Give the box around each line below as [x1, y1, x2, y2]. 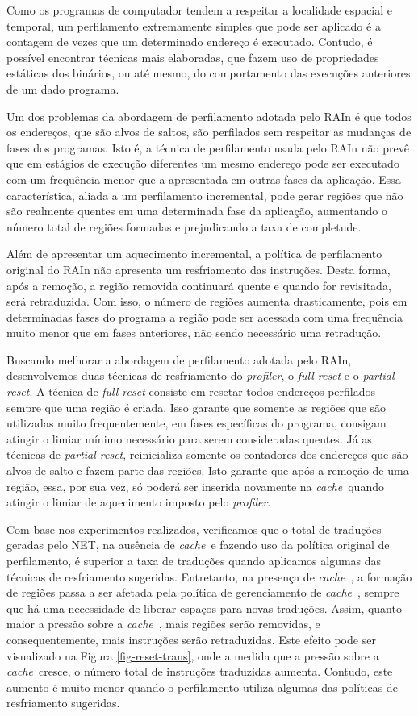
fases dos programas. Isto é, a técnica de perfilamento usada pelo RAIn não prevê [6, 139, 409, 156]
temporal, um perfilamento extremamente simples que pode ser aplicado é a [6, 17, 381, 34]
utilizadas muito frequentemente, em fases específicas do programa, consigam [6, 414, 387, 431]
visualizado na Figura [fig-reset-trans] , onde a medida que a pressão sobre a [6, 647, 379, 664]
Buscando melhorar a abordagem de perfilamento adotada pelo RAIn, [6, 351, 352, 368]
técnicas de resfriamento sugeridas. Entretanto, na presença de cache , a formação [6, 568, 412, 585]
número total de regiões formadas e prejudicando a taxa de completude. [6, 218, 362, 235]
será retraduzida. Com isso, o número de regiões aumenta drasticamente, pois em [6, 293, 408, 310]
